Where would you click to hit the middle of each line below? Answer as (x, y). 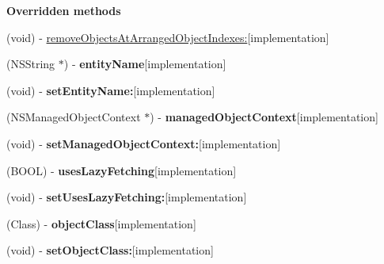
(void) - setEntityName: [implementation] (111, 90)
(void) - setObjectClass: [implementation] (110, 250)
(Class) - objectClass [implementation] (101, 223)
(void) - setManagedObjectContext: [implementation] (144, 143)
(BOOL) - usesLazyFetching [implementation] (122, 170)
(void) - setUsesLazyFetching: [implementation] (127, 197)
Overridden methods (64, 10)
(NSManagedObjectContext (74, 117)
